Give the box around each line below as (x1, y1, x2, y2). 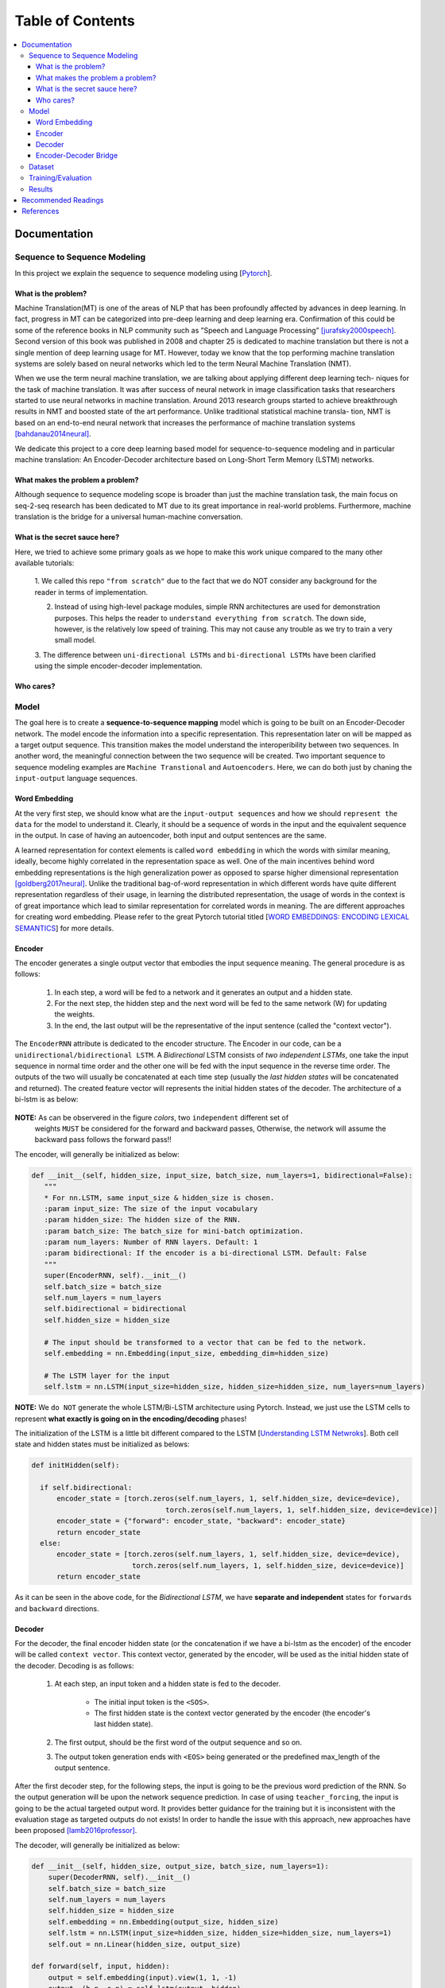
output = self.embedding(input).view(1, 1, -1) (48, 1973, 238, 1982)
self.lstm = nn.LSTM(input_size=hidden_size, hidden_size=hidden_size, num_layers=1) (48, 1928, 393, 1938)
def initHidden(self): (31, 1461, 120, 1470)
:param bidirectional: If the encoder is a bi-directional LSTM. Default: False (44, 1248, 367, 1258)
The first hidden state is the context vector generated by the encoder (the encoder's (94, 1708, 371, 1718)
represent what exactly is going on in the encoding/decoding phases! (14, 1414, 247, 1423)
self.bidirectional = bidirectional (44, 1304, 187, 1314)
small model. (54, 635, 97, 645)
